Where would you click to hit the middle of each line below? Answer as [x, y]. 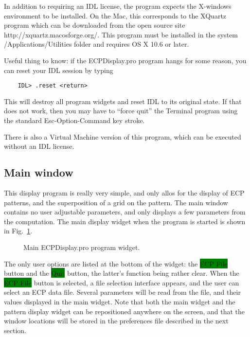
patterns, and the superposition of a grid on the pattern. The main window [116, 202]
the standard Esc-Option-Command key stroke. [74, 120]
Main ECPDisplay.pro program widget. [82, 247]
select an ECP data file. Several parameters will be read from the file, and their [122, 292]
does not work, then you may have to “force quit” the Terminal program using [121, 111]
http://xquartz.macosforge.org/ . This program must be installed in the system [121, 34]
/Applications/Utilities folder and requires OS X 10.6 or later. [97, 44]
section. [15, 330]
